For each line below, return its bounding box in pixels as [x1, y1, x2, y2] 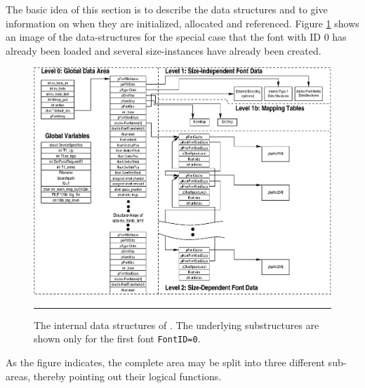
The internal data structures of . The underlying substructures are [34, 317, 319, 332]
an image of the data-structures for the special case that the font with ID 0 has [6, 29, 347, 44]
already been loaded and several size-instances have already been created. [6, 43, 321, 58]
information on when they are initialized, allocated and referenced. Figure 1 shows [6, 15, 359, 30]
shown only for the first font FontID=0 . [34, 331, 201, 346]
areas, [6, 368, 31, 383]
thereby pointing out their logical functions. [33, 368, 222, 383]
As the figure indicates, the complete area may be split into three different [6, 354, 325, 369]
